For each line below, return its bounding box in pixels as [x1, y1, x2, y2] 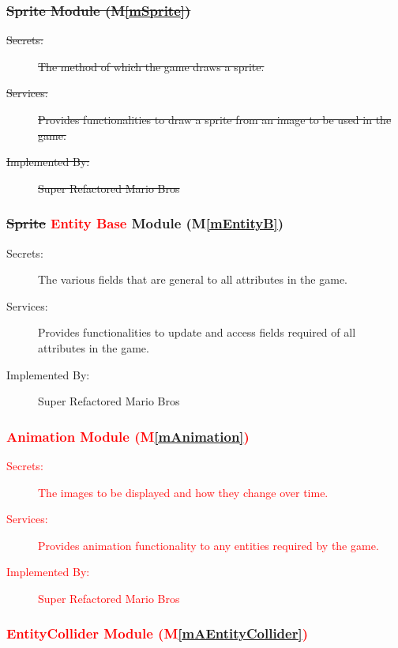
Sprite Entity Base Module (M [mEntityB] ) [6, 213, 284, 233]
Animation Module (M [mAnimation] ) [6, 426, 250, 446]
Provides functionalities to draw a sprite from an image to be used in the [38, 111, 392, 127]
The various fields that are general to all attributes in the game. [38, 271, 347, 288]
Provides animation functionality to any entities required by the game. [38, 537, 379, 553]
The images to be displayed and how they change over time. [38, 484, 329, 500]
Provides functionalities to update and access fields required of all [38, 324, 356, 341]
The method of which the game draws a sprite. [38, 58, 265, 74]
